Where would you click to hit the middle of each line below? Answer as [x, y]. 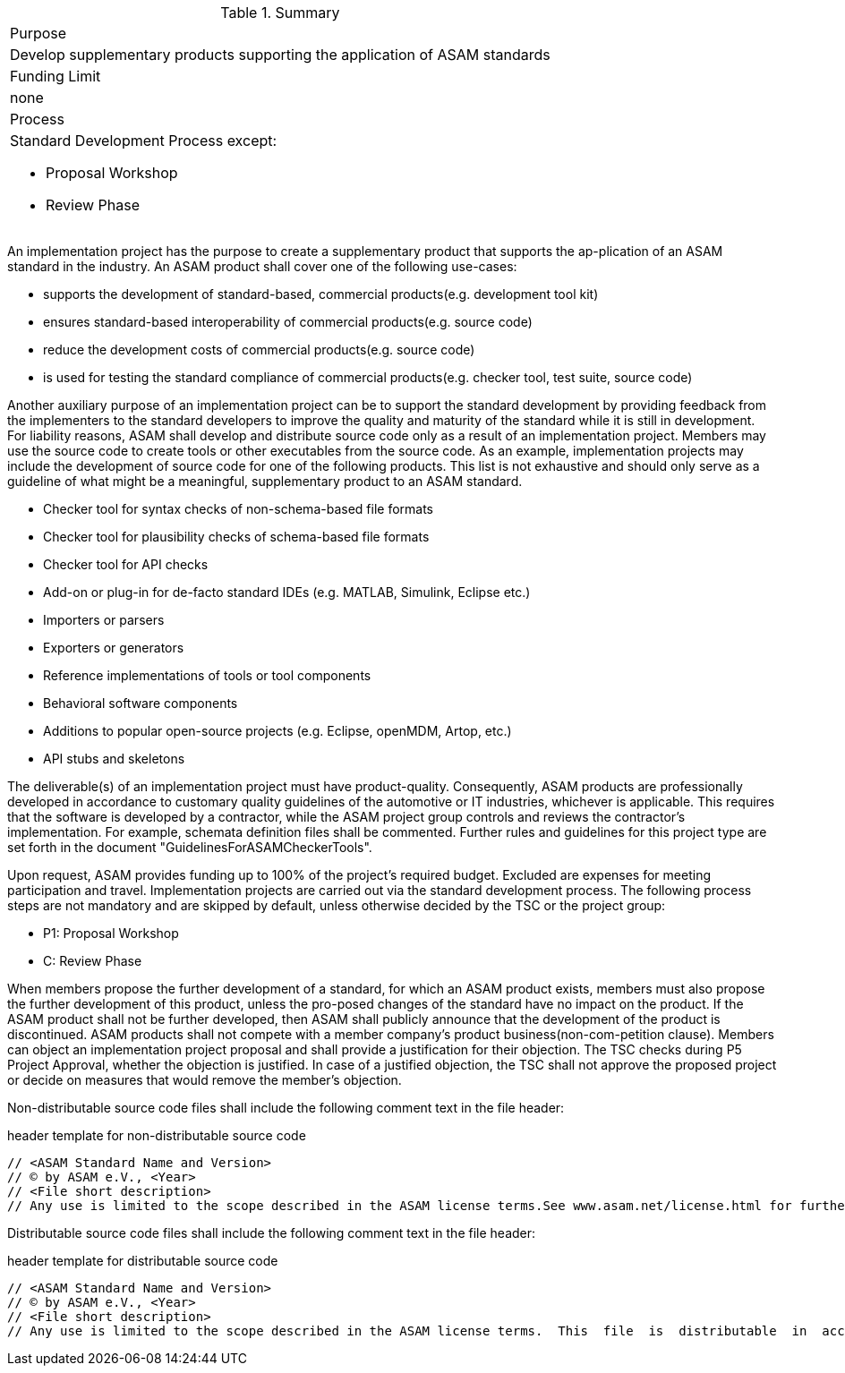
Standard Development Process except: [144, 141]
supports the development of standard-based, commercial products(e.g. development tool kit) [321, 294]
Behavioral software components [141, 703]
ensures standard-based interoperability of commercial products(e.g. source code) [288, 322]
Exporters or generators [114, 648]
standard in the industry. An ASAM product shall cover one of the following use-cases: [262, 266]
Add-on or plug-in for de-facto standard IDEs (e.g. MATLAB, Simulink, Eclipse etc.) [287, 592]
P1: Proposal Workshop [111, 933]
